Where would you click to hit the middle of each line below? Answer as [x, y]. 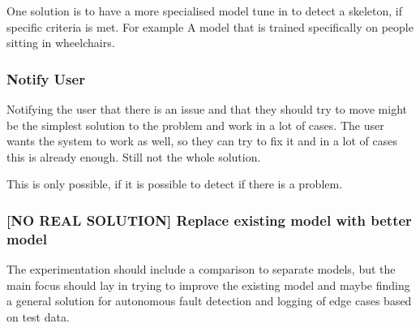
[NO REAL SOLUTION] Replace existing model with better [209, 220]
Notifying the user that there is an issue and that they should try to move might [207, 109]
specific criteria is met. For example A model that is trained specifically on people [210, 26]
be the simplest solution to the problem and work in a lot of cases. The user [195, 125]
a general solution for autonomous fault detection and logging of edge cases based [209, 301]
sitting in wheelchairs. [61, 43]
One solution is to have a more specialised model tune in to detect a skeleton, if [205, 11]
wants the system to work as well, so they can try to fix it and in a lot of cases [202, 141]
